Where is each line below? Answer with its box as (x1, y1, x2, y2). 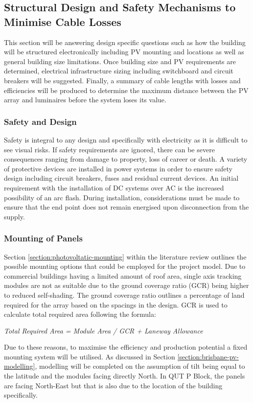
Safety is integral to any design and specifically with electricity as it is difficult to (4, 134, 248, 144)
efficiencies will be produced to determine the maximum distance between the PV (4, 85, 249, 95)
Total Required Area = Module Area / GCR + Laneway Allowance (4, 325, 203, 335)
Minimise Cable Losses (4, 14, 121, 29)
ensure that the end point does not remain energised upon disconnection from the (4, 202, 249, 212)
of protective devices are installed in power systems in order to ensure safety (4, 163, 232, 173)
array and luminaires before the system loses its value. (4, 95, 166, 105)
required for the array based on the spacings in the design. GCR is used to (4, 299, 228, 309)
